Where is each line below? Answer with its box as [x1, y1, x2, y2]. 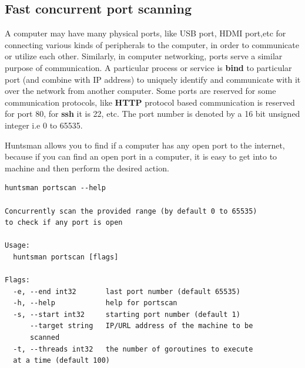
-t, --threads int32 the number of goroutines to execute [13, 345, 253, 353]
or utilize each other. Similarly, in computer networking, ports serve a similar [5, 50, 283, 62]
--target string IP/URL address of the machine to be [29, 322, 253, 330]
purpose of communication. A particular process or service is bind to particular [5, 61, 292, 73]
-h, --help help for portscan [13, 299, 177, 308]
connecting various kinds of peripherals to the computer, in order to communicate [5, 38, 299, 50]
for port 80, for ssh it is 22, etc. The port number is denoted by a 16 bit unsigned [5, 107, 300, 120]
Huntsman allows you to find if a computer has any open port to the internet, [5, 139, 285, 151]
